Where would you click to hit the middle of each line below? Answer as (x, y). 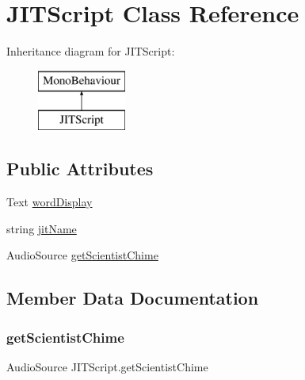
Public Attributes (80, 169)
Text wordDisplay (50, 202)
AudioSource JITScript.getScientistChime (107, 366)
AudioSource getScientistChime (82, 255)
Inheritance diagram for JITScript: (91, 51)
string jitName (42, 228)
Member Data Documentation (133, 298)
